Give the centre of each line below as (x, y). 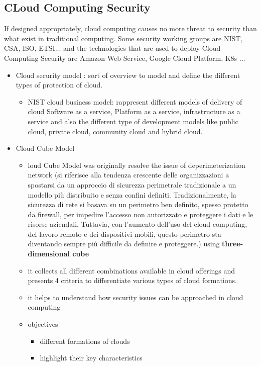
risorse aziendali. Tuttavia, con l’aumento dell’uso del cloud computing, (138, 224)
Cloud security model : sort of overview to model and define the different (128, 75)
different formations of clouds (85, 341)
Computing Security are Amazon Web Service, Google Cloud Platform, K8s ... (125, 58)
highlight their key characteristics (91, 358)
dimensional (49, 254)
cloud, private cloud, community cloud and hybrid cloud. (115, 131)
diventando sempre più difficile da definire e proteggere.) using (124, 244)
